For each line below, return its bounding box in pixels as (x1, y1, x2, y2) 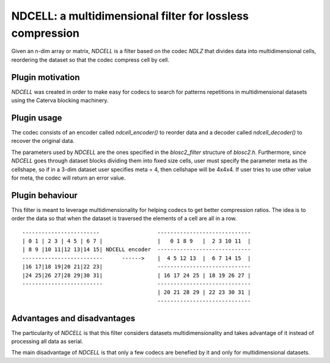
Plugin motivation (11, 72, 80, 82)
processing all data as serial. (11, 338, 84, 345)
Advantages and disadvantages (11, 313, 136, 323)
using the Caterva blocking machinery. (11, 97, 109, 104)
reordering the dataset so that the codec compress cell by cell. (11, 56, 170, 64)
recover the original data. (11, 137, 75, 145)
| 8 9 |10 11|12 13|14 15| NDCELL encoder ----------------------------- (22, 246, 251, 253)
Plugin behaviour (11, 190, 78, 200)
